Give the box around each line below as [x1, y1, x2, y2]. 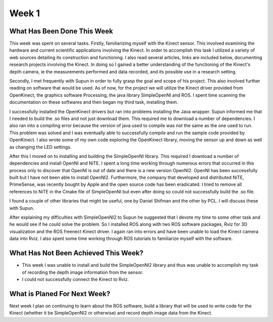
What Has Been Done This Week [9, 27, 113, 35]
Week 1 [9, 8, 40, 19]
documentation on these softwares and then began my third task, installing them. [9, 99, 178, 105]
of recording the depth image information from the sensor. [22, 269, 144, 275]
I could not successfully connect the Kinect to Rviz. [22, 276, 129, 282]
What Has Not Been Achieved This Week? [9, 249, 144, 258]
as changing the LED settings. [9, 144, 72, 150]
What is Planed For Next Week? [9, 289, 111, 298]
